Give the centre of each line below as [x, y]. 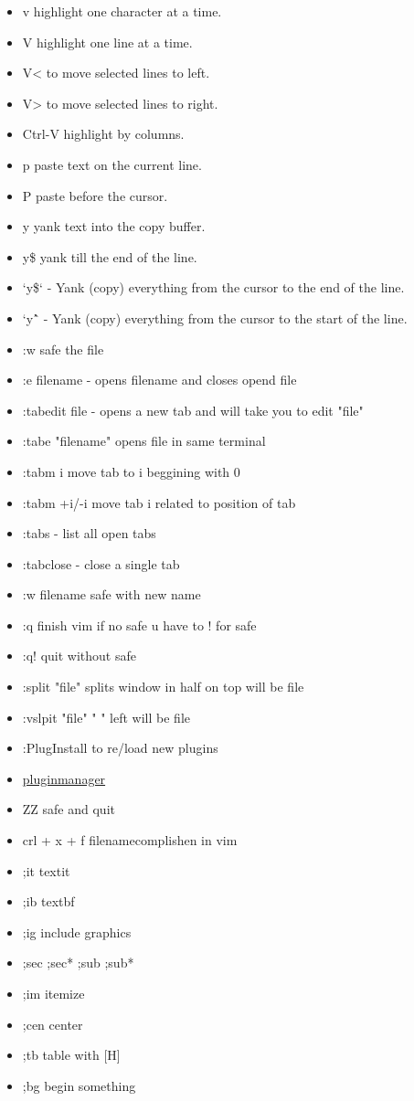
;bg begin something [79, 1085]
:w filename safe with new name [111, 594]
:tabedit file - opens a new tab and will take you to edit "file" [193, 410]
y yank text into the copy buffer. [114, 226]
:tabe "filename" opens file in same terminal [144, 441]
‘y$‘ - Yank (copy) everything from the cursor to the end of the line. [213, 287]
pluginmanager [64, 778]
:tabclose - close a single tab [101, 563]
